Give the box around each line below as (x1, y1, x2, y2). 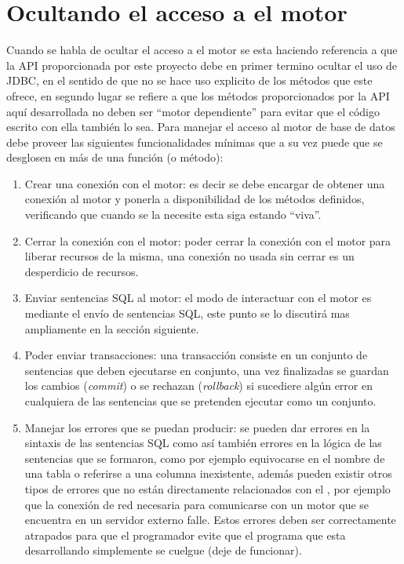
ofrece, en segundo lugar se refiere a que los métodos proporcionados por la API (6, 87, 390, 104)
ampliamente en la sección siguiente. (24, 320, 199, 337)
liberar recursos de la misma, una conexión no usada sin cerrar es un (24, 248, 355, 264)
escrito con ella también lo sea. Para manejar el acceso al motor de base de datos (6, 118, 395, 135)
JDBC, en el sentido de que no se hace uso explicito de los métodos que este (6, 72, 373, 89)
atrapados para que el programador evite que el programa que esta (24, 526, 346, 543)
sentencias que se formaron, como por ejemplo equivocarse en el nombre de (24, 449, 385, 466)
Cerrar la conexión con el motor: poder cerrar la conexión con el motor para (24, 232, 391, 249)
